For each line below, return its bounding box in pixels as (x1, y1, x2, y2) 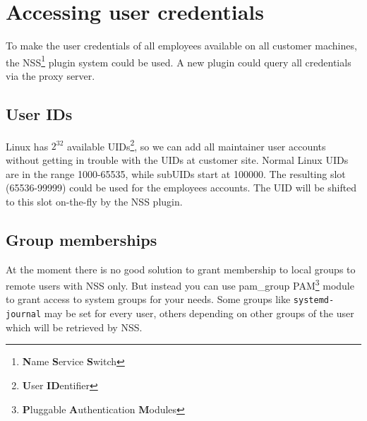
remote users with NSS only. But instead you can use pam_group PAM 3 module (6, 276, 354, 292)
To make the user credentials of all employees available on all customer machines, (6, 38, 357, 53)
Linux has (6, 138, 49, 153)
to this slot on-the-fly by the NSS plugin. (6, 194, 183, 208)
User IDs (6, 102, 73, 124)
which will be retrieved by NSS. (6, 319, 143, 334)
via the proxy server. (6, 68, 95, 83)
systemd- (293, 295, 335, 306)
